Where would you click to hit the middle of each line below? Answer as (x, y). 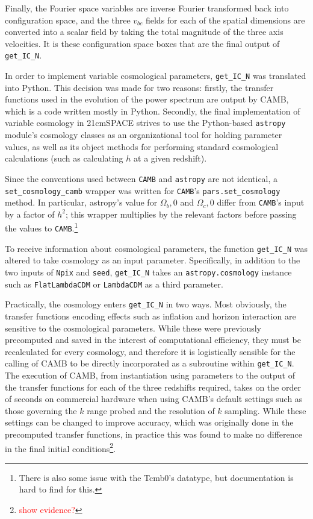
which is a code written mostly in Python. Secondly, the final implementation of (153, 111)
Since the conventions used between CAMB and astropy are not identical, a (141, 178)
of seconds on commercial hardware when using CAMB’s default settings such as (154, 399)
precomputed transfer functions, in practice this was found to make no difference (154, 434)
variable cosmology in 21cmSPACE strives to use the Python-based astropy (145, 123)
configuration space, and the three (68, 20)
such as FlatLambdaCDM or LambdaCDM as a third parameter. (114, 284)
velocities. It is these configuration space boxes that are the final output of (142, 43)
